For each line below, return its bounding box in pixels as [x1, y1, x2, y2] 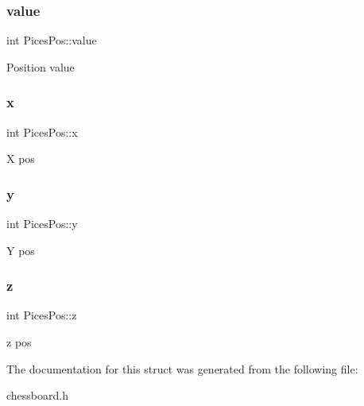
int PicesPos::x [6, 123, 78, 140]
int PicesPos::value [6, 32, 97, 48]
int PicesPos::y [6, 215, 78, 232]
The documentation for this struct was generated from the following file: [6, 360, 358, 377]
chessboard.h [6, 387, 68, 404]
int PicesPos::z [6, 307, 77, 323]
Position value [6, 58, 75, 75]
